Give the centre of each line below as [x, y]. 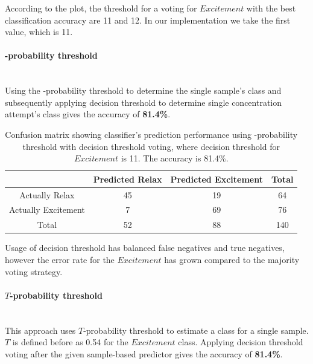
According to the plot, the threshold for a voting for [101, 8]
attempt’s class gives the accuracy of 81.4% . [88, 114]
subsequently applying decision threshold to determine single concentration [144, 102]
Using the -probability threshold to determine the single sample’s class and [143, 90]
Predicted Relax [128, 179]
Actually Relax [47, 194]
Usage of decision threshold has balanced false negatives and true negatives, [145, 248]
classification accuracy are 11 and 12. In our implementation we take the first [148, 20]
